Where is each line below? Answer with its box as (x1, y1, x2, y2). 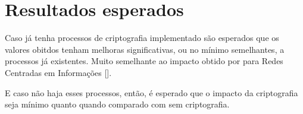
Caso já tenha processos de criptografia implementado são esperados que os (5, 31, 279, 44)
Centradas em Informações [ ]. (5, 66, 112, 78)
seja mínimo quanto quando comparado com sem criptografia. (5, 98, 230, 110)
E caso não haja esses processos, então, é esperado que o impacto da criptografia (5, 86, 298, 99)
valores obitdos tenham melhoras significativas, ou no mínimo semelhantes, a (5, 43, 285, 55)
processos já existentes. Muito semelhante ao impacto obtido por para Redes (5, 55, 283, 67)
